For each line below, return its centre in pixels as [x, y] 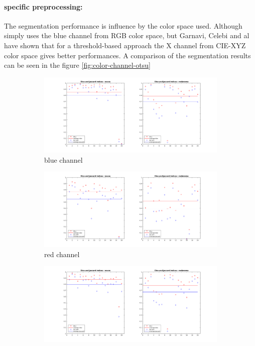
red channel [62, 254]
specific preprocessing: [43, 6]
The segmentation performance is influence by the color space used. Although [123, 25]
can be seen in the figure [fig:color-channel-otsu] [77, 65]
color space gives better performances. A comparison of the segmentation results [127, 55]
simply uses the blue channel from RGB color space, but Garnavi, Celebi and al [127, 35]
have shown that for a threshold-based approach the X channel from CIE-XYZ [125, 45]
